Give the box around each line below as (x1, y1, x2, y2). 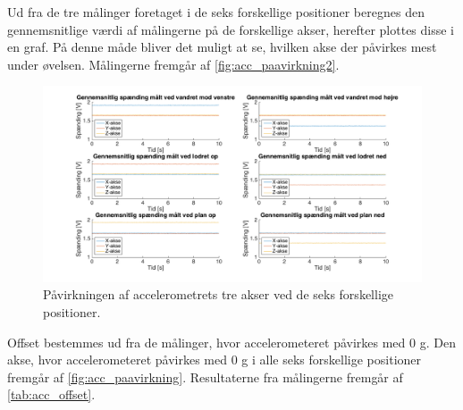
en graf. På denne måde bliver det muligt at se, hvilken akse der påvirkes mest (7, 38, 437, 56)
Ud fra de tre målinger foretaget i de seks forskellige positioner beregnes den (7, 3, 425, 21)
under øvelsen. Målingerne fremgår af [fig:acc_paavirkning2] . (7, 54, 340, 73)
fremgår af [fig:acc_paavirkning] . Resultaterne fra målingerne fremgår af (7, 367, 403, 386)
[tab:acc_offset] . (7, 385, 96, 404)
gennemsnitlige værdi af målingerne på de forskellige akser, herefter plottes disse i (7, 20, 455, 38)
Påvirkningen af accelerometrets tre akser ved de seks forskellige (43, 285, 393, 304)
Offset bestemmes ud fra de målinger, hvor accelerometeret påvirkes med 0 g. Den (7, 332, 456, 351)
